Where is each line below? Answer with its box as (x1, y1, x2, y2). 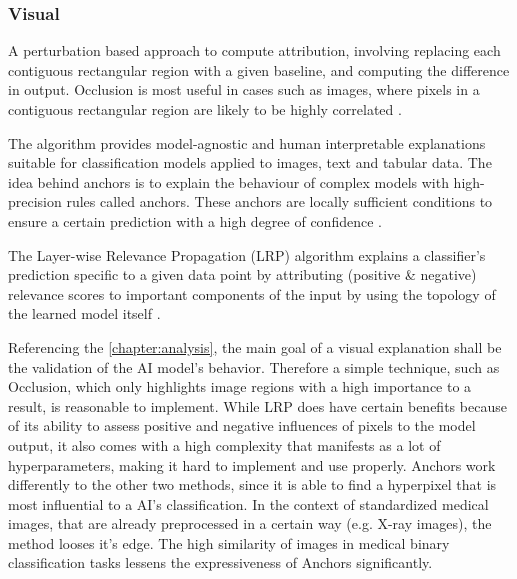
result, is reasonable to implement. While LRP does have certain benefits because (8, 395, 507, 416)
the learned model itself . (8, 303, 161, 324)
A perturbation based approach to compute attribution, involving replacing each (8, 40, 501, 61)
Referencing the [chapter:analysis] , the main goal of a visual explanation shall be (8, 336, 502, 357)
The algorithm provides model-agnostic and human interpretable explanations (8, 132, 486, 153)
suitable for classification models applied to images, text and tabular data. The (8, 152, 492, 173)
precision (8, 191, 62, 212)
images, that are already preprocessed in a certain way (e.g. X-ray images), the (8, 513, 492, 534)
